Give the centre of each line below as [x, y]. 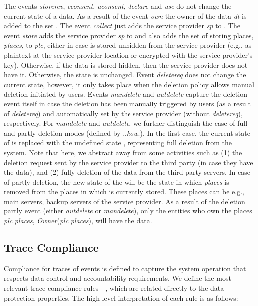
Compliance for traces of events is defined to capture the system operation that [125, 268]
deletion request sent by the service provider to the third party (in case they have [129, 162]
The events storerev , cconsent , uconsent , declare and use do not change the [118, 6]
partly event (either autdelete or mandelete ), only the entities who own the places [128, 211]
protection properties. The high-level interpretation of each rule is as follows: [121, 297]
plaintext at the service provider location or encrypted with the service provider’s [128, 54]
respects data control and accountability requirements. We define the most [118, 278]
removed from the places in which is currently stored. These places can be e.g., [124, 191]
